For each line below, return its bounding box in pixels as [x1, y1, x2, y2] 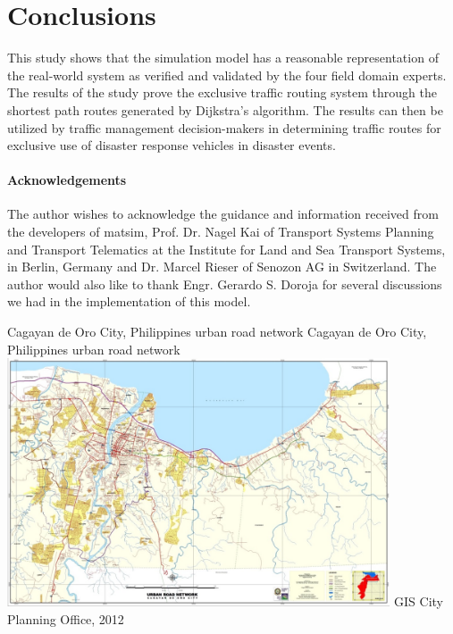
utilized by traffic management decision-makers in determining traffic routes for [7, 118, 441, 137]
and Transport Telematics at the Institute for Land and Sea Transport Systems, [7, 239, 446, 258]
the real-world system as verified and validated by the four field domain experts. [7, 65, 447, 84]
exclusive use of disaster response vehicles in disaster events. [7, 136, 336, 154]
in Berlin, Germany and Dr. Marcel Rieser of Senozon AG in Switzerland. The [7, 257, 437, 276]
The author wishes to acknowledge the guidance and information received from [7, 204, 439, 223]
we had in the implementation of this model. [7, 292, 251, 311]
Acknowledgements [7, 171, 127, 189]
